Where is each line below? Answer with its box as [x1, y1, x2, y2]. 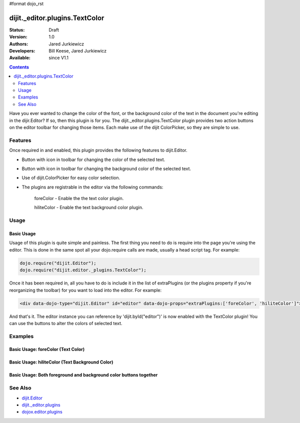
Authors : [9, 40, 28, 47]
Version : [9, 34, 27, 40]
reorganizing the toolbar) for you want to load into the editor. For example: [9, 287, 162, 293]
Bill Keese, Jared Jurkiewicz [48, 48, 107, 54]
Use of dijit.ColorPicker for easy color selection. [21, 175, 120, 181]
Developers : [9, 48, 35, 54]
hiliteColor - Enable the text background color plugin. [34, 204, 143, 210]
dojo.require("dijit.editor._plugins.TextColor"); [19, 267, 147, 273]
